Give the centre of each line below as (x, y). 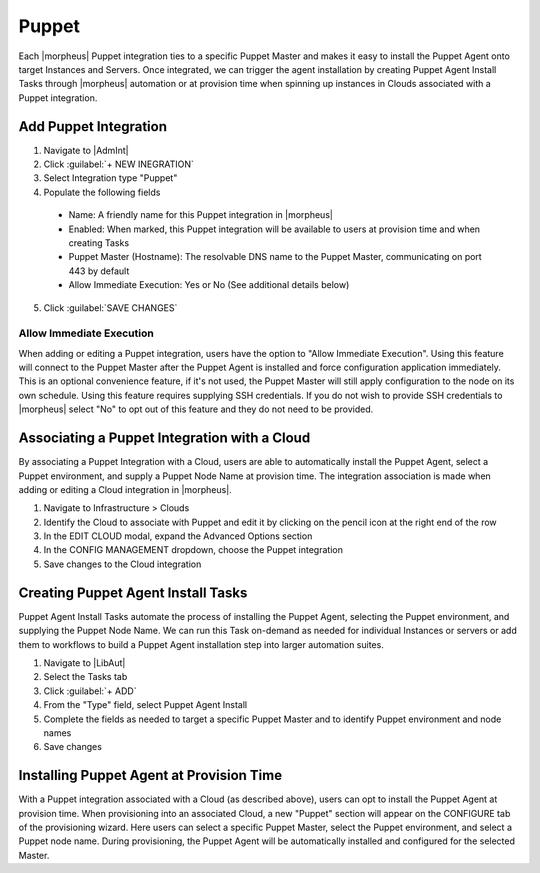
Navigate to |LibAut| (84, 662)
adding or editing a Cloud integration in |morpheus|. (125, 489)
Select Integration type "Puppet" (110, 178)
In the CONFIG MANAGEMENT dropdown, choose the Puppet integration (193, 550)
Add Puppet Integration (92, 126)
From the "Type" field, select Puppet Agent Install (145, 705)
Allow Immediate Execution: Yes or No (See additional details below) (209, 285)
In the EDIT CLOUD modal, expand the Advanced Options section (178, 536)
